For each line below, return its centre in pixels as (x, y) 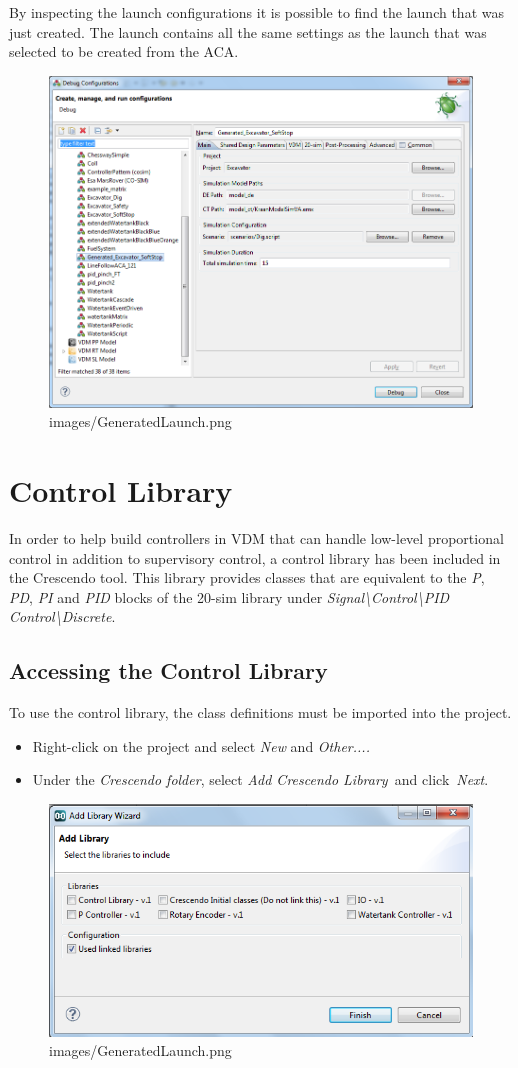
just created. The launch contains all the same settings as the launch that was (248, 31)
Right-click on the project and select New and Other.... (201, 745)
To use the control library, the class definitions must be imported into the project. (260, 712)
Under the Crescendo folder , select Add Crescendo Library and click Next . (260, 779)
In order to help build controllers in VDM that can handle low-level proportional (256, 537)
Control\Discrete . (62, 616)
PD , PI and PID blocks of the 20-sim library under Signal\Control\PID (229, 596)
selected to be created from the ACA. (124, 51)
